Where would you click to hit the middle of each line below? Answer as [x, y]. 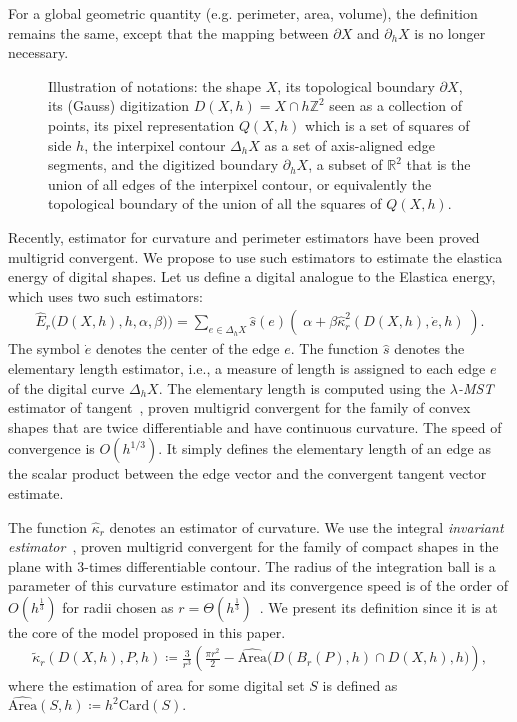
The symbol [44, 348]
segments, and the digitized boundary [163, 164]
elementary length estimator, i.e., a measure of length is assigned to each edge [247, 367]
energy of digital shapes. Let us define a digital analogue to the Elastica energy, [252, 276]
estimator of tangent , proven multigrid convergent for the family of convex [239, 407]
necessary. [38, 52]
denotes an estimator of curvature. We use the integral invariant [306, 526]
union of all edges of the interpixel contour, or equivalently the [240, 183]
